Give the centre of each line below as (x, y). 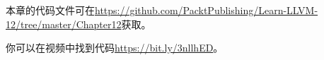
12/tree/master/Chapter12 (64, 24)
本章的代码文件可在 (50, 10)
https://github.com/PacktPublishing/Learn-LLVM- (207, 10)
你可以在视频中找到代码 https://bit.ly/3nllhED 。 (115, 48)
